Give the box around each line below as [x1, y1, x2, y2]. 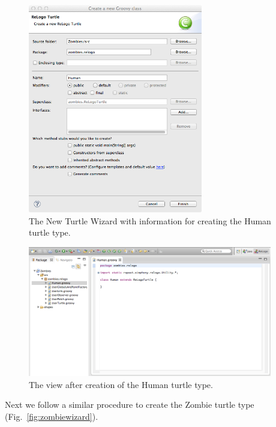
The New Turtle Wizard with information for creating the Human [29, 214, 271, 227]
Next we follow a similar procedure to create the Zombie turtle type [5, 398, 254, 411]
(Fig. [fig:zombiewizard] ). [5, 410, 98, 422]
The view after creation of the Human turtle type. [29, 378, 213, 390]
